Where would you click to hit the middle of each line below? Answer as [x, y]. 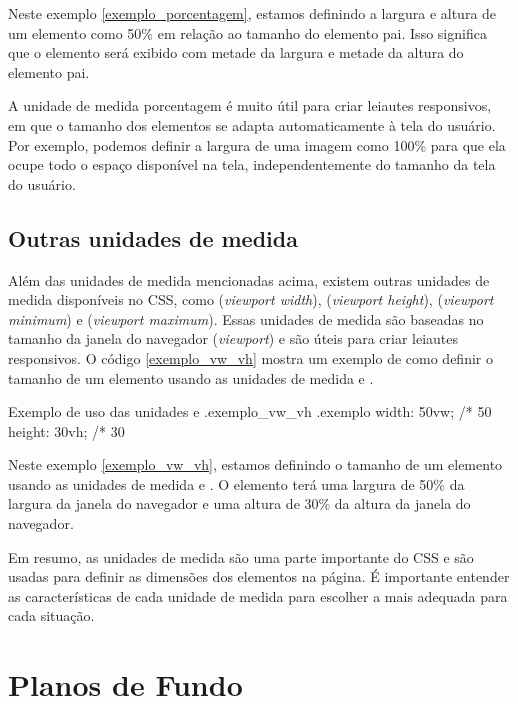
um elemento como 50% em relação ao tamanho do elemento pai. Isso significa [247, 32]
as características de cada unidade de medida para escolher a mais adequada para [258, 595]
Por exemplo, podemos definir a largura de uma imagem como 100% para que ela [257, 144]
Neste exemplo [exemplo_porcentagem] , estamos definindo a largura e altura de [252, 13]
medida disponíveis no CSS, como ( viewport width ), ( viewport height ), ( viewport [251, 299]
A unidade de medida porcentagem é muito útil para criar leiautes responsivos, [250, 105]
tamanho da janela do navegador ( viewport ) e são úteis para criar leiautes [233, 338]
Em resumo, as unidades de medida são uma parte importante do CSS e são [241, 556]
